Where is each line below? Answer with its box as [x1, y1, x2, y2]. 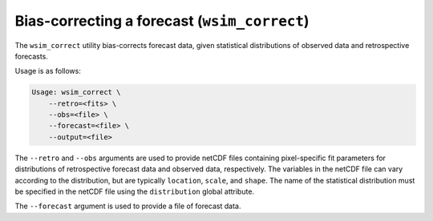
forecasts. [14, 51, 48, 61]
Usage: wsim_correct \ [31, 88, 121, 97]
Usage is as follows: [14, 66, 82, 76]
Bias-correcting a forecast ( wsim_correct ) [14, 12, 310, 30]
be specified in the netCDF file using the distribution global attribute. [14, 187, 255, 196]
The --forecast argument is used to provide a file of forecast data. [14, 201, 241, 211]
